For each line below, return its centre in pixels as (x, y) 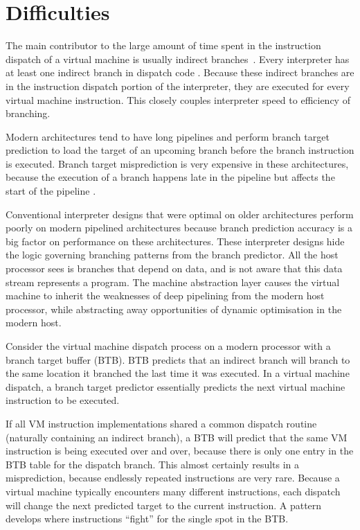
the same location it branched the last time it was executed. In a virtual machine (178, 373)
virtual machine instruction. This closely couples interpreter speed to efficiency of (178, 99)
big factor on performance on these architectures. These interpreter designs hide (175, 241)
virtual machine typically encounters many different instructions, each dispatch (173, 491)
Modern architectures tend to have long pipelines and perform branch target (168, 136)
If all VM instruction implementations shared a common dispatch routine (161, 423)
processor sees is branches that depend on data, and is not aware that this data (174, 268)
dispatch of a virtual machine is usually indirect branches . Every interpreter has (178, 59)
